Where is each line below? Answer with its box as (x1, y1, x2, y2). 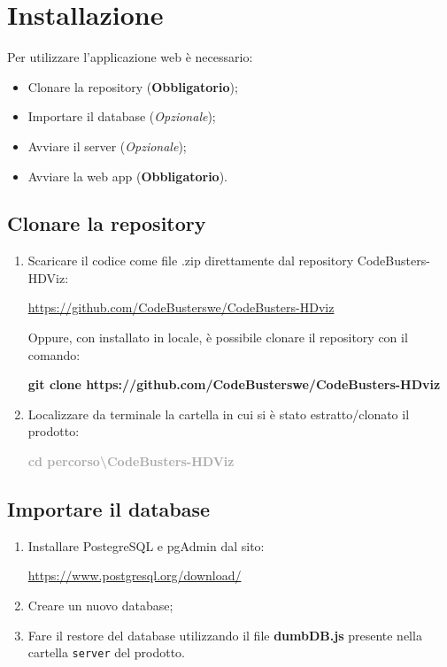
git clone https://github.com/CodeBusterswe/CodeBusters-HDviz (27, 375, 441, 394)
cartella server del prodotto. (27, 643, 186, 662)
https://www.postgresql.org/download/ (27, 566, 242, 585)
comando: (27, 345, 81, 364)
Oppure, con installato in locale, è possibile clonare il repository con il (27, 328, 408, 347)
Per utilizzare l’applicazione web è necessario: (7, 48, 253, 66)
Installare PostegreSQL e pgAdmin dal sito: (27, 536, 265, 555)
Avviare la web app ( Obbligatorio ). (27, 166, 228, 185)
